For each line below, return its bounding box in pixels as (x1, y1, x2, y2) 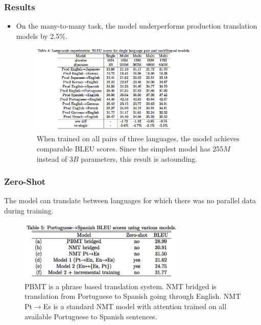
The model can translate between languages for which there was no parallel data (4, 195, 256, 206)
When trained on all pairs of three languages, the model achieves (36, 133, 240, 144)
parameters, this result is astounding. (81, 153, 197, 164)
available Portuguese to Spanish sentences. (25, 311, 157, 321)
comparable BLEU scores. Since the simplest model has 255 (36, 143, 224, 154)
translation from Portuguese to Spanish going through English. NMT (25, 291, 241, 301)
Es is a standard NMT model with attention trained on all (43, 300, 227, 311)
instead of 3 (36, 153, 74, 164)
